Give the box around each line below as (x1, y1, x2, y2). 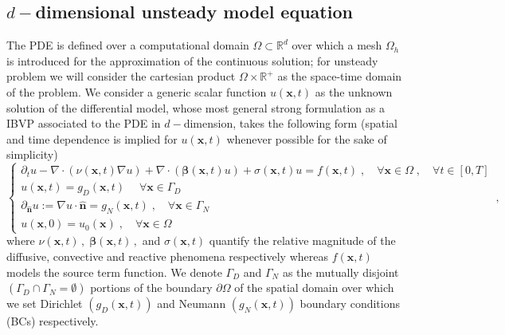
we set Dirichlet (6, 295, 83, 312)
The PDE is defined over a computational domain (6, 37, 249, 53)
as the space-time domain (277, 68, 402, 85)
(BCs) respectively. (6, 313, 99, 329)
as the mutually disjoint (282, 263, 399, 280)
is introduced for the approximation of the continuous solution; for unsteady (6, 52, 378, 69)
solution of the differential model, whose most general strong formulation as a (6, 99, 385, 116)
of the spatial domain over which (234, 279, 394, 296)
